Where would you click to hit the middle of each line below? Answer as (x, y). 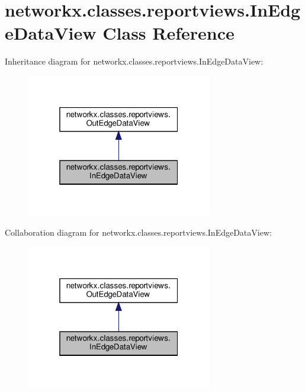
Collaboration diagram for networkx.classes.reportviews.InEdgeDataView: (138, 232)
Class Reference (168, 33)
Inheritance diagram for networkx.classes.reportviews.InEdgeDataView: (134, 61)
